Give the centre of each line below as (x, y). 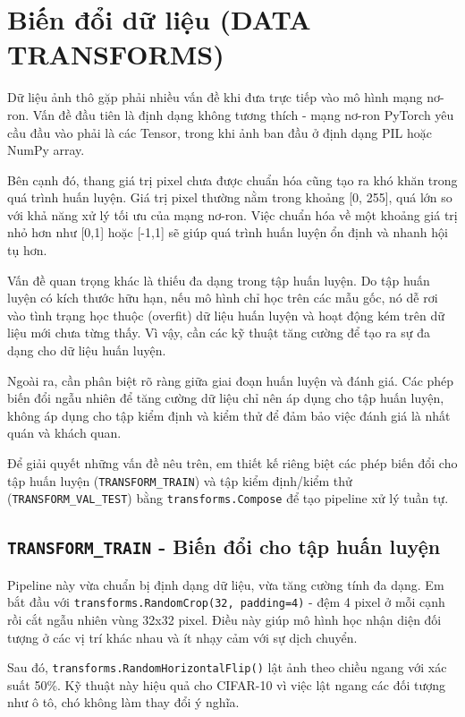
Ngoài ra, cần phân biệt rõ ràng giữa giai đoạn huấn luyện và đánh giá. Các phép (231, 380)
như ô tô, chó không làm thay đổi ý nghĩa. (123, 702)
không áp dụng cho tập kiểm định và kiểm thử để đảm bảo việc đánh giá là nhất (229, 415)
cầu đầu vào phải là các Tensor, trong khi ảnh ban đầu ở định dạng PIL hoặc (220, 132)
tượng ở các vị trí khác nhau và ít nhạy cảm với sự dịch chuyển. (182, 637)
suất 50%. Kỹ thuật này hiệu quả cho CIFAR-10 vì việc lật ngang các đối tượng (227, 684)
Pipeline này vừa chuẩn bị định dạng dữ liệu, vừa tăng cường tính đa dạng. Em (226, 584)
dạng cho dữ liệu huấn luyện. (87, 350)
